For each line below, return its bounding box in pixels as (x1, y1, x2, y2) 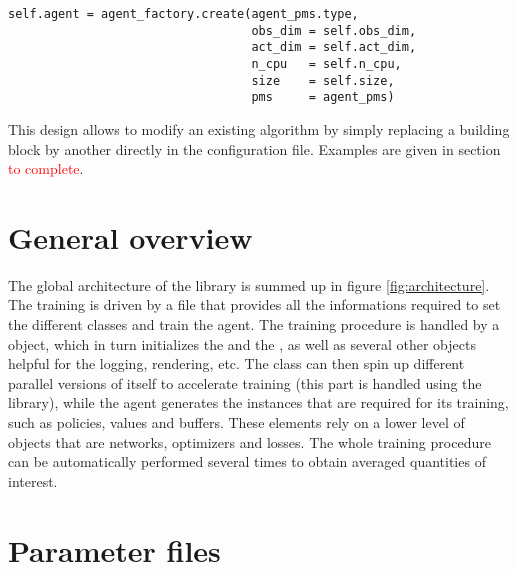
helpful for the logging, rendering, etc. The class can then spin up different (8, 353, 465, 374)
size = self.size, (251, 73, 395, 88)
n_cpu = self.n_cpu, (251, 56, 402, 71)
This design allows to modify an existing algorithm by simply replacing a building (8, 118, 510, 139)
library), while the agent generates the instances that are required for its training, (8, 392, 509, 413)
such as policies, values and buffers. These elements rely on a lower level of (8, 412, 465, 432)
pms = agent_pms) (251, 90, 395, 105)
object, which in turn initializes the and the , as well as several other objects (8, 333, 476, 354)
